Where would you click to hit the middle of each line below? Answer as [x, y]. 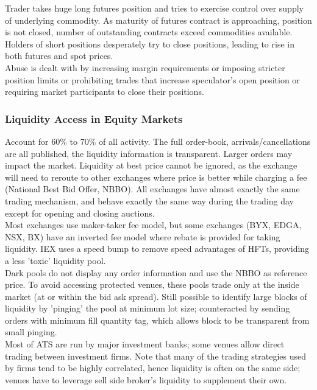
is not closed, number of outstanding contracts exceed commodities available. [149, 32]
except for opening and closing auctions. [80, 213]
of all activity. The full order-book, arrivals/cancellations [205, 141]
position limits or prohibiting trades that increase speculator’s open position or [152, 79]
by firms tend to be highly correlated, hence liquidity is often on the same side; [153, 368]
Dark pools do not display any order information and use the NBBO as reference [156, 272]
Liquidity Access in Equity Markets [94, 118]
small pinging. [31, 332]
